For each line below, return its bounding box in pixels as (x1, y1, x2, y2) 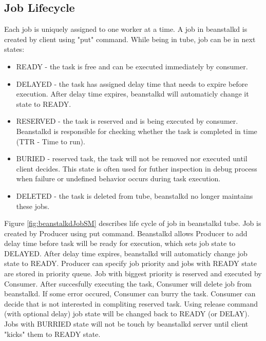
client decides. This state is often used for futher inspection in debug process (16, 163, 257, 174)
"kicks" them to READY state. (4, 328, 101, 339)
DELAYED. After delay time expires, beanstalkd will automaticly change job (4, 248, 248, 258)
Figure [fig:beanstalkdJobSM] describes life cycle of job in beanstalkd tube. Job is (4, 218, 261, 229)
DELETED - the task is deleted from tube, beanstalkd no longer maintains (16, 190, 253, 201)
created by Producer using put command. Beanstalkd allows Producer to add (4, 228, 248, 238)
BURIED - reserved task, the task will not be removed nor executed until (16, 153, 248, 164)
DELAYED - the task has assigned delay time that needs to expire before (16, 78, 248, 89)
